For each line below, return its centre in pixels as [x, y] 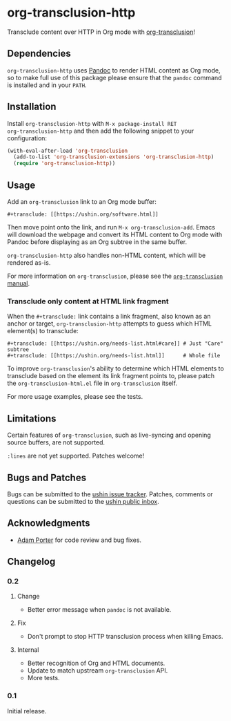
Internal [28, 650]
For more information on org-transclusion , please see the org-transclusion [115, 276]
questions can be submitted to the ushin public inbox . [83, 501]
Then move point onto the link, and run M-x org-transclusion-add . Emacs [111, 227]
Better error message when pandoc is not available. [99, 610]
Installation [32, 107]
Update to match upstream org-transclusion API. [98, 671]
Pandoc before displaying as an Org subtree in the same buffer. [97, 242]
